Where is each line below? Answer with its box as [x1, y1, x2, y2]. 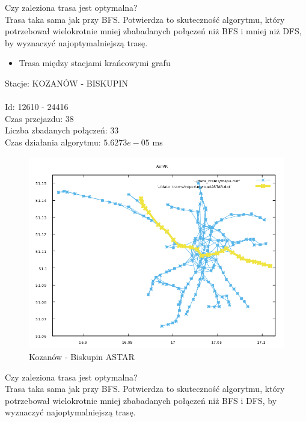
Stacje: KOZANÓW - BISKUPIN [5, 76, 128, 89]
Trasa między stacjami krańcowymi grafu [19, 57, 171, 69]
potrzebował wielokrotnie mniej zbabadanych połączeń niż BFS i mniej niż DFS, [5, 25, 302, 37]
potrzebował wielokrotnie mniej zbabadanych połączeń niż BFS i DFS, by [5, 394, 277, 406]
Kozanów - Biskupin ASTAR [29, 350, 135, 362]
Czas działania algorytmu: [5, 135, 101, 148]
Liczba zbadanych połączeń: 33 [5, 124, 119, 136]
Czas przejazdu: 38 [5, 112, 74, 124]
